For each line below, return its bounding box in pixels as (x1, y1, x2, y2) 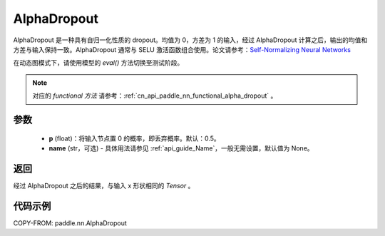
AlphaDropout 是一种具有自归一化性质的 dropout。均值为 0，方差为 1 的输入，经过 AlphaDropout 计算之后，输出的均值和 (13, 36, 368, 44)
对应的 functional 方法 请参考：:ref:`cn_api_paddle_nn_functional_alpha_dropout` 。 (32, 91, 277, 100)
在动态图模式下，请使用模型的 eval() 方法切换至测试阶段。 (13, 58, 184, 67)
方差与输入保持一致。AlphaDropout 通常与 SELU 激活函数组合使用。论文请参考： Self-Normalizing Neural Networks (13, 45, 351, 53)
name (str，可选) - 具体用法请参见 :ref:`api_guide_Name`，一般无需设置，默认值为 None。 (48, 143, 314, 153)
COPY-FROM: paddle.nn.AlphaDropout (13, 218, 128, 227)
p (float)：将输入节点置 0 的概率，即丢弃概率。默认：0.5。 (48, 134, 220, 143)
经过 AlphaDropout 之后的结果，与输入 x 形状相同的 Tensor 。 (13, 181, 195, 190)
